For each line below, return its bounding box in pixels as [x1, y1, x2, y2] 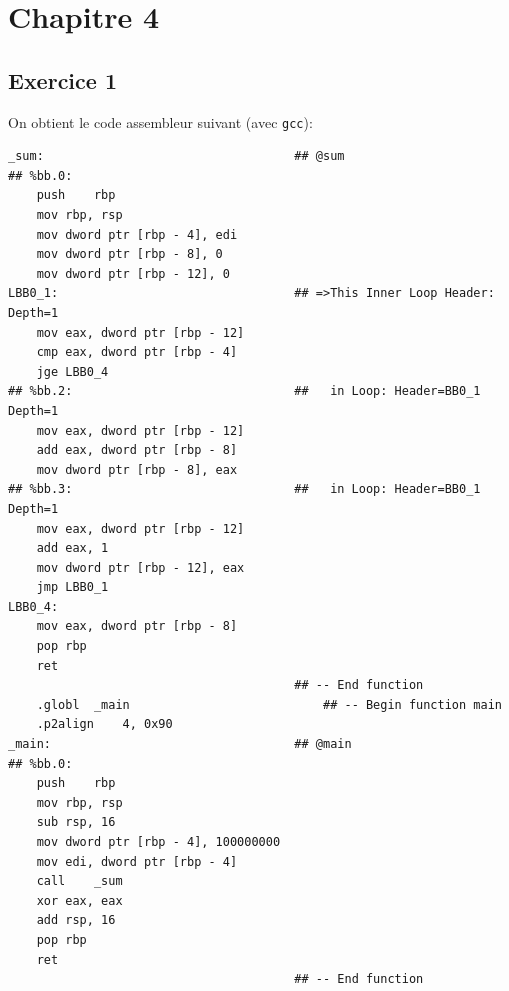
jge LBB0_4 [36, 364, 109, 379]
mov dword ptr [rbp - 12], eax [36, 560, 245, 575]
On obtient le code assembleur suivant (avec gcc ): [8, 111, 313, 132]
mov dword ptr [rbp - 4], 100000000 [36, 835, 281, 850]
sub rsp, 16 [36, 815, 116, 830]
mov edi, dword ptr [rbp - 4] [36, 854, 238, 869]
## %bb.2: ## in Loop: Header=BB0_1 [8, 384, 481, 399]
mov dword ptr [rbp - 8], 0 [36, 247, 223, 262]
